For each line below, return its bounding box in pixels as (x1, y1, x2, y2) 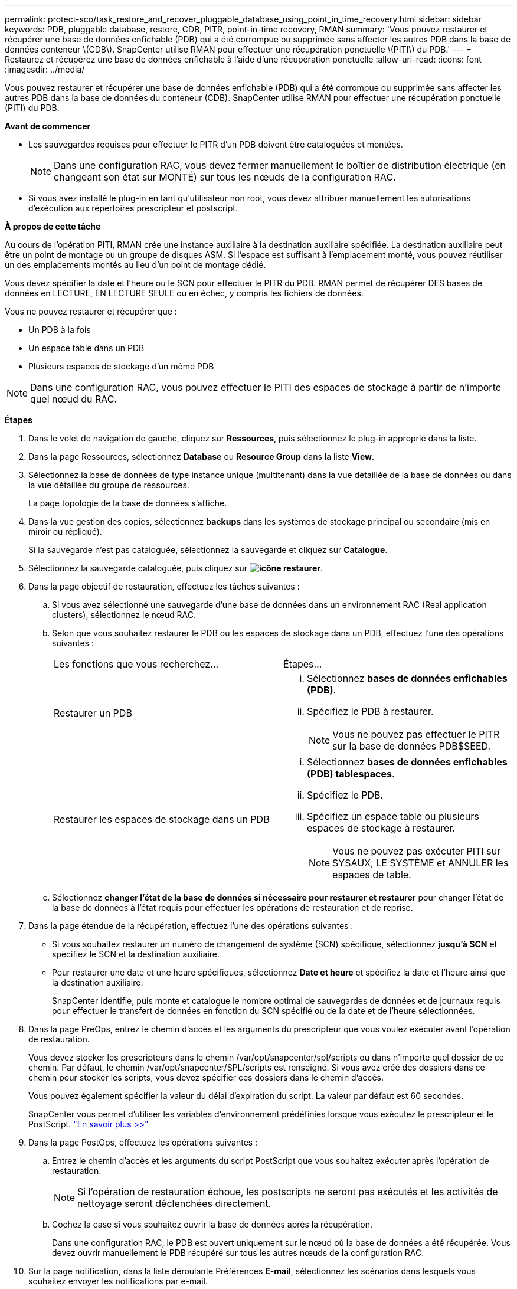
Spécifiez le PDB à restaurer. (307, 705, 434, 717)
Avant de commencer (5, 121, 91, 131)
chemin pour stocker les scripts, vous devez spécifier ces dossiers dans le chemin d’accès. (28, 1072, 384, 1082)
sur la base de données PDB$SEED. (332, 740, 491, 752)
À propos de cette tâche (5, 221, 101, 231)
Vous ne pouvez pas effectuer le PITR (332, 728, 500, 740)
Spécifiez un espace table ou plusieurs (307, 810, 479, 822)
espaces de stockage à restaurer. (307, 822, 455, 834)
